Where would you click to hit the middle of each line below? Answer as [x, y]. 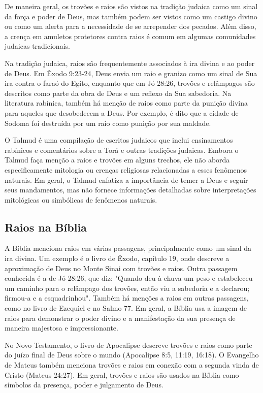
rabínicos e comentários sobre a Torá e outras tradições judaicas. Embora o [122, 150]
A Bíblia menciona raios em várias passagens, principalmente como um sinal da [128, 248]
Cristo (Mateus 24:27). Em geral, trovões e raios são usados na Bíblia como [122, 374]
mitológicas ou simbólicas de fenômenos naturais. [81, 199]
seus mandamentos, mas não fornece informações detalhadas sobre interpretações [130, 190]
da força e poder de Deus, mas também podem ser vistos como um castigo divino [131, 16]
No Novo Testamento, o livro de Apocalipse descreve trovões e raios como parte [128, 345]
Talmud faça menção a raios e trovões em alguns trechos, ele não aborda [117, 160]
